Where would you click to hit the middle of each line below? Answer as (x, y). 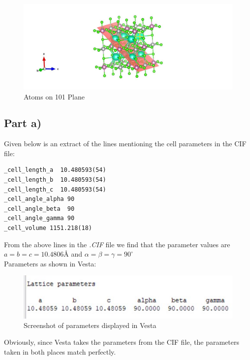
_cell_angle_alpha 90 (39, 199)
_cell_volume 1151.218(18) (48, 228)
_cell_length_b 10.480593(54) (55, 180)
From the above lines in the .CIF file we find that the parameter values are (117, 244)
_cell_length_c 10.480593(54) (55, 189)
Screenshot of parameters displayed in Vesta (90, 325)
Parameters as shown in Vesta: (50, 263)
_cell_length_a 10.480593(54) (55, 170)
